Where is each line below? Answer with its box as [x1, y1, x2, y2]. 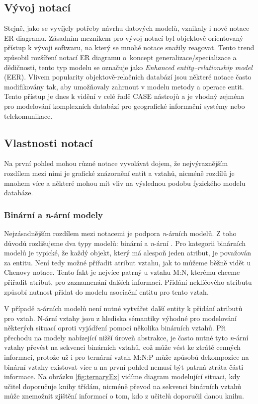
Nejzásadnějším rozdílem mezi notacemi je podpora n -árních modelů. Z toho [4, 228, 237, 238]
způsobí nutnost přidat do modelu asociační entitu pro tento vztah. [4, 286, 209, 297]
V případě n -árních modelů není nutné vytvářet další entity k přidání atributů [4, 303, 243, 314]
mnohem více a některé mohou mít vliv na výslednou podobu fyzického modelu [4, 177, 246, 188]
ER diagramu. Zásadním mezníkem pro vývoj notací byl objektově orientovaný [4, 32, 244, 43]
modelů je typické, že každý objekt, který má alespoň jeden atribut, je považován [4, 247, 252, 258]
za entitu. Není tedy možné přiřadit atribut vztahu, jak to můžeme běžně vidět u [4, 257, 251, 267]
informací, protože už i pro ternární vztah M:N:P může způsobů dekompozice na [4, 352, 249, 362]
